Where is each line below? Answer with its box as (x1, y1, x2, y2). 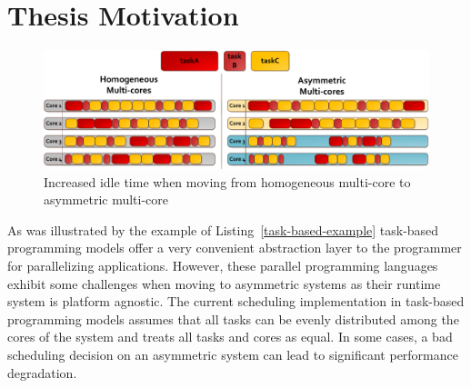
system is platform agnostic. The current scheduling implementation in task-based (7, 292, 465, 311)
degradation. (7, 363, 77, 382)
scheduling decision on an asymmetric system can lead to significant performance (7, 344, 458, 363)
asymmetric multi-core (44, 190, 169, 209)
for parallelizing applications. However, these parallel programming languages (7, 255, 438, 274)
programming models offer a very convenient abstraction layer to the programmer (7, 238, 462, 257)
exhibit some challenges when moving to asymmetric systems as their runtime (7, 274, 441, 293)
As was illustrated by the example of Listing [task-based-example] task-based (7, 220, 439, 239)
